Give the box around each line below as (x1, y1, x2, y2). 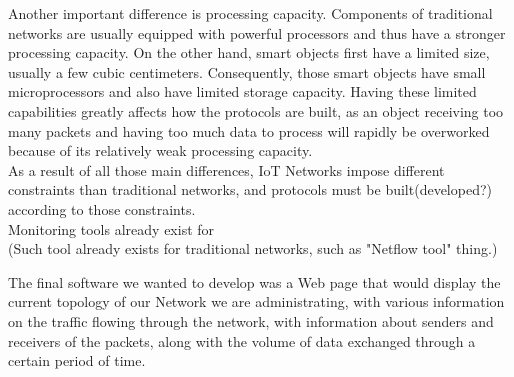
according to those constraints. (8, 198, 196, 219)
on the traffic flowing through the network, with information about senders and (8, 310, 494, 331)
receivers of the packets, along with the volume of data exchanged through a (8, 330, 476, 351)
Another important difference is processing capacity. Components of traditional (8, 3, 493, 23)
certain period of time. (8, 350, 146, 371)
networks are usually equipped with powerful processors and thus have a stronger (8, 22, 506, 43)
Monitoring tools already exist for (8, 218, 215, 239)
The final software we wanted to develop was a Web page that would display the (8, 271, 501, 292)
